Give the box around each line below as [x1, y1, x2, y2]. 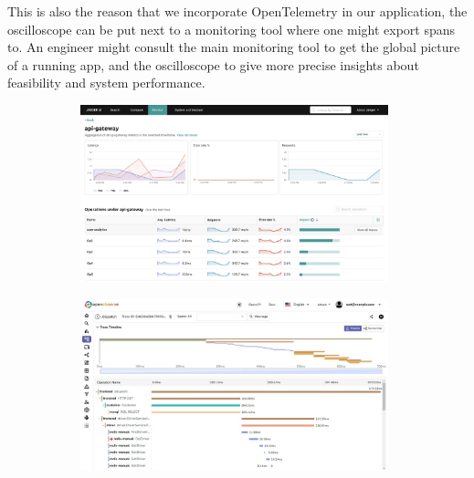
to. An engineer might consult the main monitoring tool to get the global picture [7, 37, 460, 57]
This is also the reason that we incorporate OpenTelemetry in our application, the [7, 2, 468, 20]
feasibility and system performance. [7, 73, 205, 92]
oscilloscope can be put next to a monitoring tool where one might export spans [7, 19, 456, 38]
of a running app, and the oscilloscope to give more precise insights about [7, 55, 419, 74]
